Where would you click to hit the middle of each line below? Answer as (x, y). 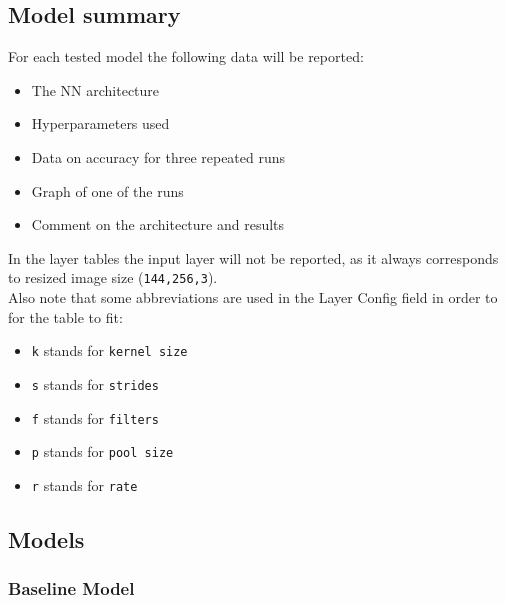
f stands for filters (95, 417)
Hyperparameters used (100, 123)
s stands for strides (95, 383)
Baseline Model (71, 588)
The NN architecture (95, 89)
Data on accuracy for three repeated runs (158, 156)
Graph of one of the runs (107, 190)
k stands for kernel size (109, 350)
